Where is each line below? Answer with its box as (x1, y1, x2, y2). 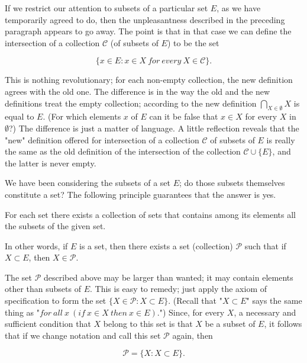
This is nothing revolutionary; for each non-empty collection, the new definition (5, 73, 293, 86)
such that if (244, 239, 286, 252)
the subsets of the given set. (5, 220, 106, 232)
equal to (5, 110, 34, 123)
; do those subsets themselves (179, 176, 285, 189)
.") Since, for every (157, 306, 225, 318)
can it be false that (149, 110, 218, 123)
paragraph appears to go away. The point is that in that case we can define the (5, 25, 292, 37)
